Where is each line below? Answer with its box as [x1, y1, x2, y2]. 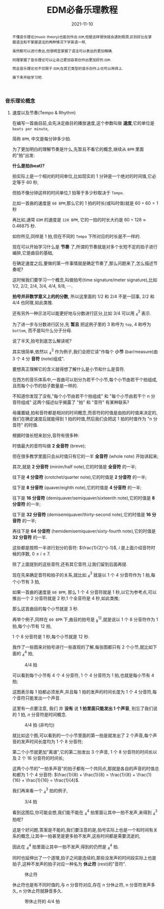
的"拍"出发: [12, 152, 35, 158]
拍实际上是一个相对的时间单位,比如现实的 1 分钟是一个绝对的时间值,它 [12, 173, 152, 179]
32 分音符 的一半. [12, 534, 47, 540]
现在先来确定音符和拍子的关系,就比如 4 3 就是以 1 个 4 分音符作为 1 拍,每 [12, 571, 156, 579]
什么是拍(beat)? [12, 162, 45, 168]
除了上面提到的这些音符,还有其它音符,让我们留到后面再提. [12, 561, 128, 567]
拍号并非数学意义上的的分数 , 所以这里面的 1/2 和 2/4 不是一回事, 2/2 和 [12, 293, 155, 299]
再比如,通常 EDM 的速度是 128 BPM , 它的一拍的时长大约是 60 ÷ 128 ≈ [12, 216, 146, 222]
